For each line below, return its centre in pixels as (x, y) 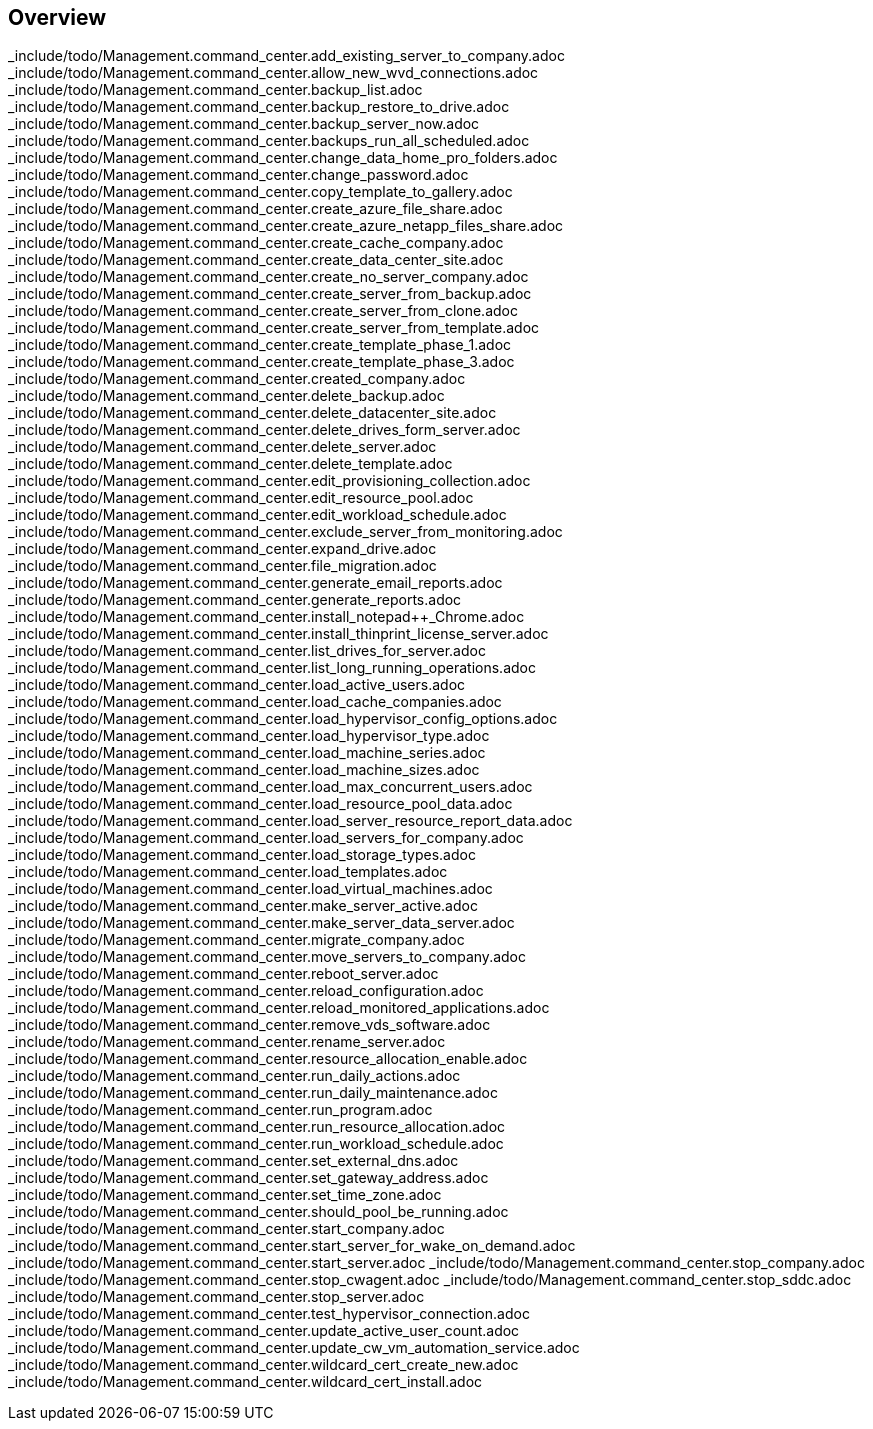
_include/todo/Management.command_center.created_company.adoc (237, 379)
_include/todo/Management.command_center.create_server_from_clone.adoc (263, 311)
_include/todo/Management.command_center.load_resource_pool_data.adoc (260, 804)
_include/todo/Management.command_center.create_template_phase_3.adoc (261, 362)
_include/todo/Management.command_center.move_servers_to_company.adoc (267, 957)
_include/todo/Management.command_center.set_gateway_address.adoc (248, 1178)
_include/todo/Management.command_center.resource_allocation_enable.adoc (268, 1059)
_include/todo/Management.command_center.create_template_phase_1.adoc (260, 345)
